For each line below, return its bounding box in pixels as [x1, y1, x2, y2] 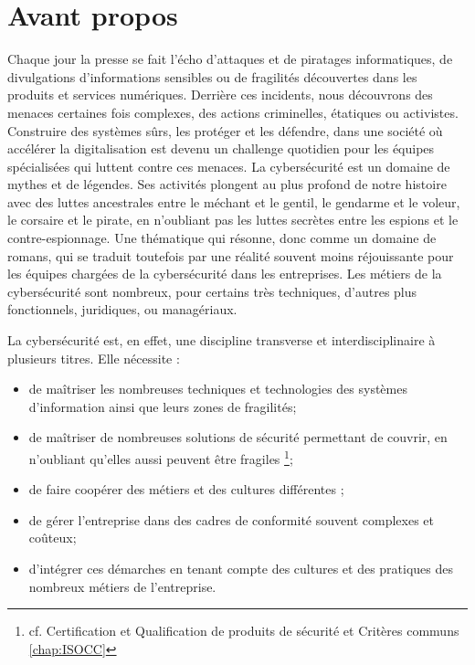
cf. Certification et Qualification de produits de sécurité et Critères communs [28, 621, 459, 640]
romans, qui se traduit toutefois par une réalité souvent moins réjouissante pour [7, 246, 454, 265]
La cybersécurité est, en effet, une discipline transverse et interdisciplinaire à [7, 331, 436, 350]
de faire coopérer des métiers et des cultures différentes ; [28, 480, 344, 499]
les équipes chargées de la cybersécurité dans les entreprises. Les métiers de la [7, 264, 442, 283]
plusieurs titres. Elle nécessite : [7, 348, 180, 367]
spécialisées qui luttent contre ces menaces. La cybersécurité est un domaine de [7, 156, 450, 175]
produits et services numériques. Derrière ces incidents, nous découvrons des [7, 85, 433, 104]
